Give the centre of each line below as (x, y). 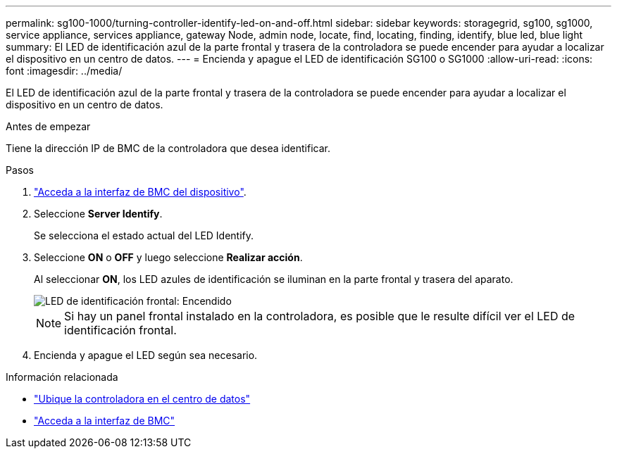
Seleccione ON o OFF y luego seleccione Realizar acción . (168, 257)
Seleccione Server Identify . (98, 214)
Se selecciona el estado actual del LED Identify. (144, 235)
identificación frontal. (120, 330)
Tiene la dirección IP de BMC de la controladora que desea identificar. (168, 148)
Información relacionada (62, 377)
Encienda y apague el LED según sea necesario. (146, 355)
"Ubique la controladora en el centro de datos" (142, 399)
